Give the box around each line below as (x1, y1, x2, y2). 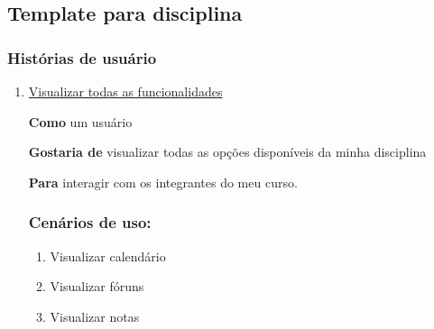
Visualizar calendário (50, 246, 166, 265)
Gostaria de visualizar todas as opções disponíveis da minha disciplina (28, 142, 427, 161)
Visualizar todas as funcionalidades (28, 82, 223, 100)
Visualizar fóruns (50, 277, 144, 296)
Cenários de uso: (28, 211, 152, 233)
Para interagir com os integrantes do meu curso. (28, 172, 298, 191)
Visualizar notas (50, 306, 140, 325)
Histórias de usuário (7, 46, 157, 69)
